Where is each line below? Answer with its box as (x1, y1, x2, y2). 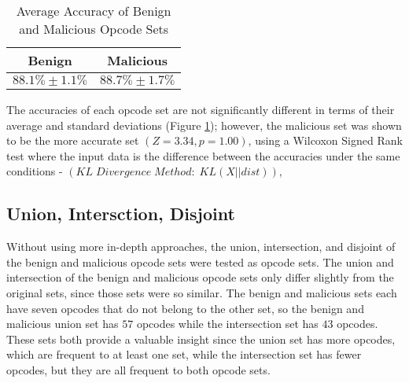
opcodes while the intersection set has (136, 315, 319, 332)
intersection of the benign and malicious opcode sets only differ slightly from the (6, 269, 394, 285)
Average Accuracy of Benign (16, 2, 171, 20)
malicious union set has (6, 315, 119, 332)
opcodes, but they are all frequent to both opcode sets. (6, 361, 271, 377)
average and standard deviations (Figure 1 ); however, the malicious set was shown (6, 116, 402, 133)
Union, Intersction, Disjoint (6, 201, 235, 226)
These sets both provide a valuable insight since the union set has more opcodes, (6, 330, 396, 347)
